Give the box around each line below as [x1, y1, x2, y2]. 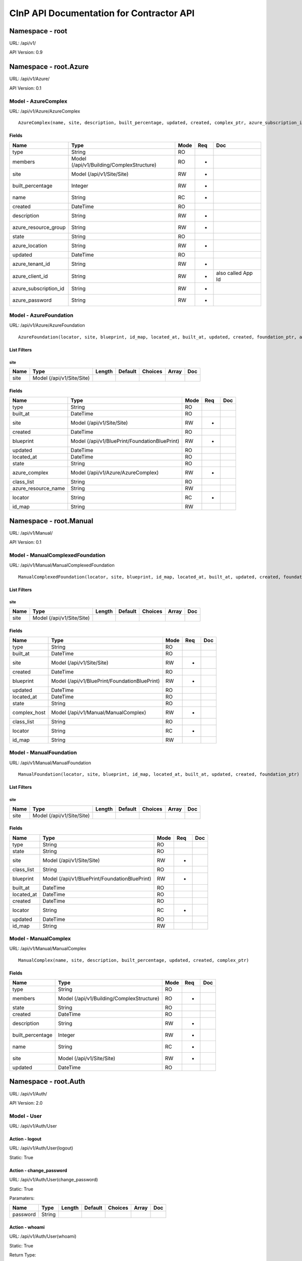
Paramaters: [9, 1195, 35, 1201]
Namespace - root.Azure [9, 63, 89, 71]
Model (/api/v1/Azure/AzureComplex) [70, 469, 159, 476]
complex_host [12, 709, 46, 716]
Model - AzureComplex [9, 97, 67, 104]
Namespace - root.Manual [9, 517, 94, 525]
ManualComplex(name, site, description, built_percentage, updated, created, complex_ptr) [18, 957, 249, 963]
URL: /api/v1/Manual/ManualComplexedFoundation [9, 562, 115, 568]
